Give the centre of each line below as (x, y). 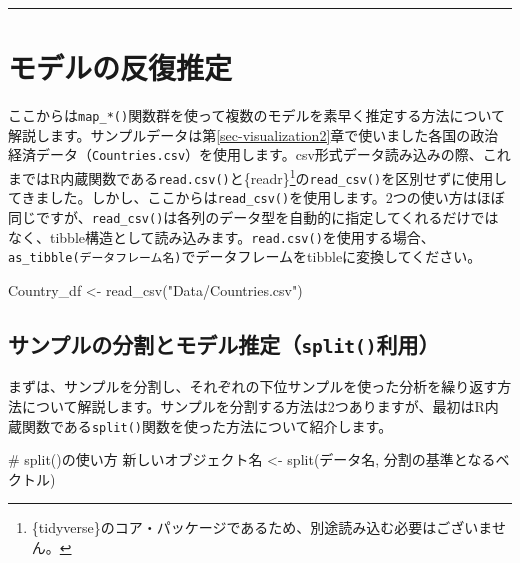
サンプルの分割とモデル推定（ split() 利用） (224, 343)
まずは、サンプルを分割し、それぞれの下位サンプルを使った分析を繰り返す (253, 386)
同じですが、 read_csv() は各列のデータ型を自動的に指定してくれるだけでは (253, 217)
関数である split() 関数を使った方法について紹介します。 (207, 425)
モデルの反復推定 (120, 67)
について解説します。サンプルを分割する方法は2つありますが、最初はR (253, 405)
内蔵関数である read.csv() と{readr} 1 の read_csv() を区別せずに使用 (277, 176)
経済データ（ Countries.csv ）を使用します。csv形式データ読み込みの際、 (245, 154)
